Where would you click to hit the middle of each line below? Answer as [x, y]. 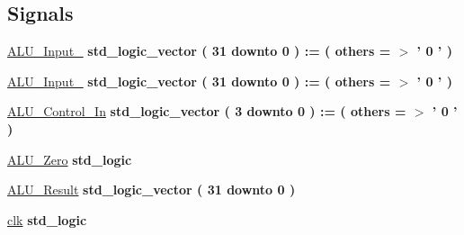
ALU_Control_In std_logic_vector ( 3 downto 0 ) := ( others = [207, 111]
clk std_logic [47, 219]
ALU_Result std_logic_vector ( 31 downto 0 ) [152, 190]
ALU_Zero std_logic [70, 159]
